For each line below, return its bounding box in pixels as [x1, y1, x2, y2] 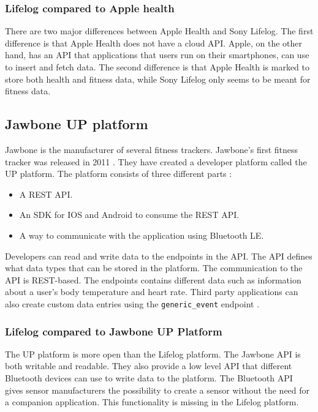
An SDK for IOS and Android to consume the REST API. [19, 208, 240, 221]
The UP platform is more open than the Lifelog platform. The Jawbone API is [5, 347, 301, 360]
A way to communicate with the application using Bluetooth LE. [19, 228, 264, 241]
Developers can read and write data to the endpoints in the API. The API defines [5, 249, 312, 262]
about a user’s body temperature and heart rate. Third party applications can [5, 285, 298, 298]
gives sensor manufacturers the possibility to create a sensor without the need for [5, 383, 310, 396]
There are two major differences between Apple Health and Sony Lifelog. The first [5, 24, 314, 37]
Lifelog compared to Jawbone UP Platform [5, 323, 222, 339]
